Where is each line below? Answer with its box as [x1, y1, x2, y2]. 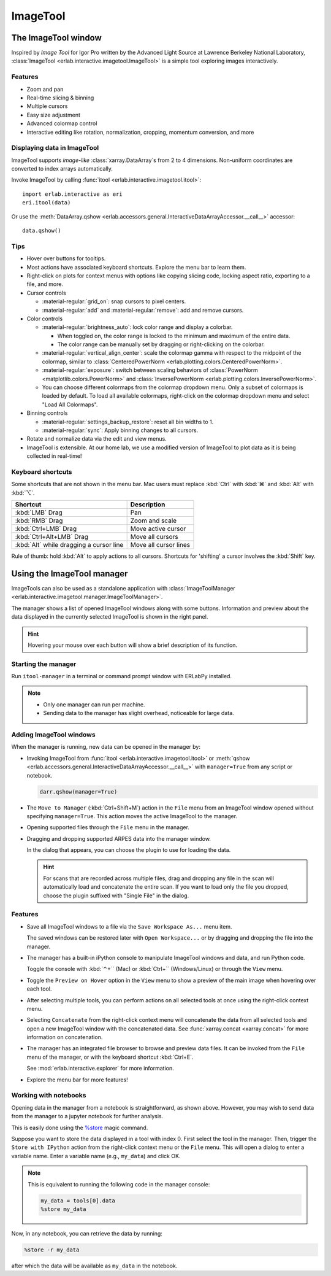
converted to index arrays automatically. [11, 165, 113, 172]
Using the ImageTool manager [11, 568, 128, 579]
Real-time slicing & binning [26, 94, 94, 101]
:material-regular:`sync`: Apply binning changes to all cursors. [42, 427, 199, 434]
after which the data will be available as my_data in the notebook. [11, 1262, 178, 1269]
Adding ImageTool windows [11, 730, 96, 739]
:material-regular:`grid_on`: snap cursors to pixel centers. [42, 298, 186, 305]
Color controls [26, 315, 63, 322]
